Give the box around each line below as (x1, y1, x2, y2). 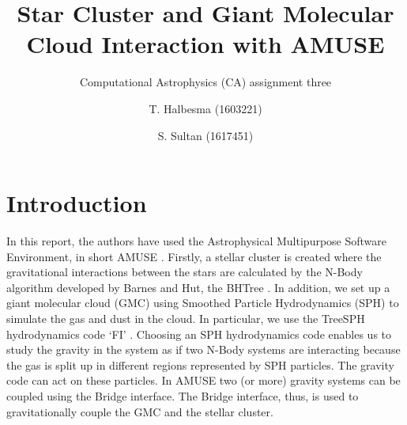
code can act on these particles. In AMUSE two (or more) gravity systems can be (6, 372, 401, 389)
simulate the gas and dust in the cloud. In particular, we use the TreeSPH (6, 310, 365, 326)
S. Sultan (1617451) (157, 127, 254, 143)
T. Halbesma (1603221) (149, 100, 262, 116)
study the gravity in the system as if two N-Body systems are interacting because (6, 341, 401, 358)
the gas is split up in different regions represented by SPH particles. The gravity (6, 356, 394, 373)
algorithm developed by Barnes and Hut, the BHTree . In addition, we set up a (6, 279, 390, 295)
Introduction (6, 187, 147, 219)
